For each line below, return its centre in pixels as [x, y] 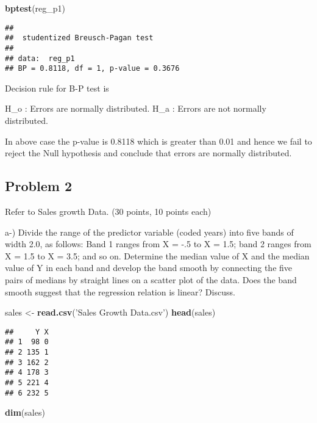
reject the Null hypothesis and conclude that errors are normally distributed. [148, 153]
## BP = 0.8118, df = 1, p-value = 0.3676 [92, 69]
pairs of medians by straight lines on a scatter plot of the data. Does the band [151, 280]
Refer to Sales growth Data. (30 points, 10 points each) [108, 211]
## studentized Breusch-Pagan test [79, 38]
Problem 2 [38, 186]
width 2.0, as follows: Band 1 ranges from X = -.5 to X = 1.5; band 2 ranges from [158, 244]
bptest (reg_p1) [35, 8]
